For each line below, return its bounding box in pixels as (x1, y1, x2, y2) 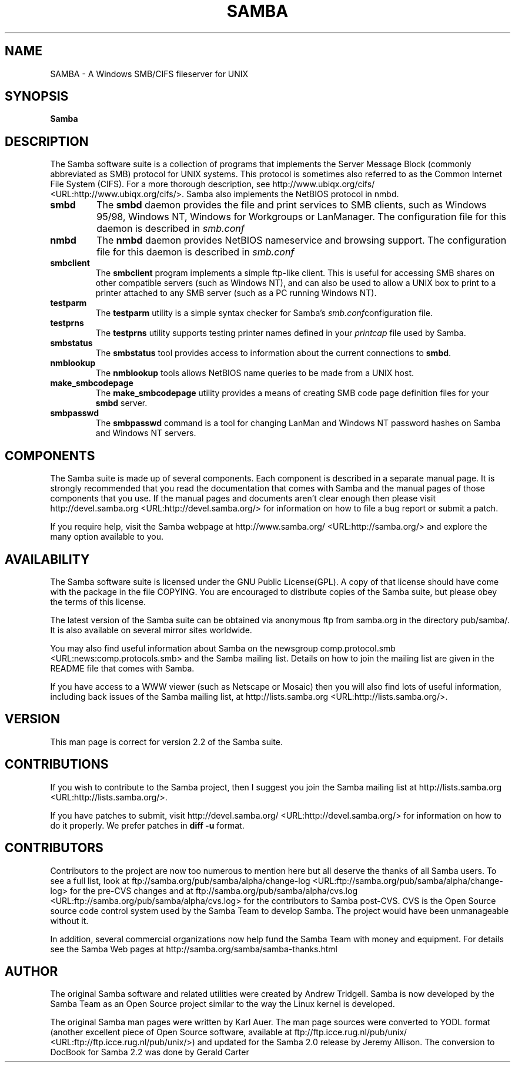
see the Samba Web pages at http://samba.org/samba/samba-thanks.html (50, 943, 337, 954)
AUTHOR (5, 963, 58, 979)
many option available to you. (50, 531, 164, 542)
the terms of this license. (50, 596, 146, 607)
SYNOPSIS (5, 89, 69, 104)
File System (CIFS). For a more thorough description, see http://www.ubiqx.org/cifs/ (50, 179, 375, 190)
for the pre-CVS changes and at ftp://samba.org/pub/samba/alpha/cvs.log (69, 885, 357, 896)
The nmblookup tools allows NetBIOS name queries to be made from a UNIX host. (95, 368, 414, 378)
